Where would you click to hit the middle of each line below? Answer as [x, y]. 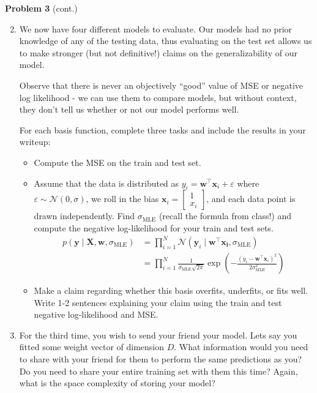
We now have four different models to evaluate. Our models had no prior [156, 28]
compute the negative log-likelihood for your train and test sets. [154, 227]
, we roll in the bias [122, 199]
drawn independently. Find [84, 216]
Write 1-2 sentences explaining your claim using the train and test [158, 302]
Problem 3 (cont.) [41, 8]
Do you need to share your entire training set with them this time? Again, [158, 371]
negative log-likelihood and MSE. [96, 314]
